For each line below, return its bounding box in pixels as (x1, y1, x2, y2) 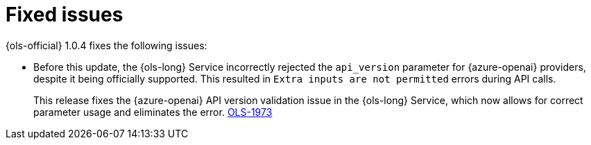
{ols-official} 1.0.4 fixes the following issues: (6, 39, 207, 51)
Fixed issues (6, 3, 123, 26)
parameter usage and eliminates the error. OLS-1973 (33, 105, 273, 118)
